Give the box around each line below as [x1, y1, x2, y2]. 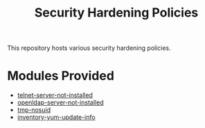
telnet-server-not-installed [17, 91, 93, 100]
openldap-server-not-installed [17, 98, 104, 107]
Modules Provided [7, 68, 114, 84]
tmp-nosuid [17, 106, 51, 114]
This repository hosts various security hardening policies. [7, 44, 171, 53]
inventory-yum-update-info [17, 113, 96, 122]
